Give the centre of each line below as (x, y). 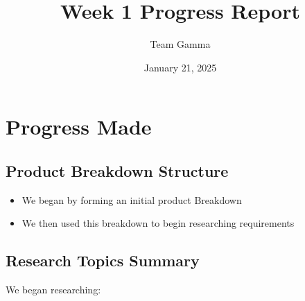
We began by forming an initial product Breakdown (132, 199)
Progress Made (79, 127)
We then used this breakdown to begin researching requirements (158, 223)
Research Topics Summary (103, 260)
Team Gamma (180, 44)
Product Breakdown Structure (117, 170)
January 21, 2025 (180, 67)
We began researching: (53, 290)
